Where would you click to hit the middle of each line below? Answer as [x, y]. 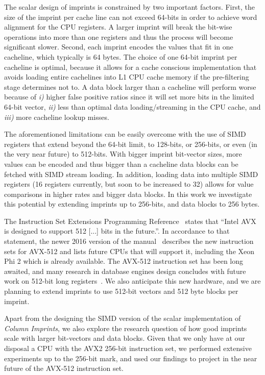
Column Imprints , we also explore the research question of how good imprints [126, 328]
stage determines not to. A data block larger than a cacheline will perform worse [130, 86]
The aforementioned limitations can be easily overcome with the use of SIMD [125, 134]
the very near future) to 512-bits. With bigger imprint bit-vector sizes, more [123, 154]
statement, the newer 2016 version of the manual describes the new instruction [129, 241]
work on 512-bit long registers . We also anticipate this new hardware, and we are [132, 281]
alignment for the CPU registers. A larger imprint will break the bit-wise [118, 27]
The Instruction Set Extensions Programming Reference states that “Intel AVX [130, 221]
